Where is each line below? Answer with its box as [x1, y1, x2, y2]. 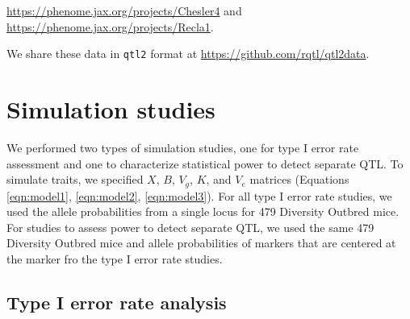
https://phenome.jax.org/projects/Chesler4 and [6, 2, 242, 19]
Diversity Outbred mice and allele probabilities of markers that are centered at [6, 234, 396, 251]
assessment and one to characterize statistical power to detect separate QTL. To [6, 155, 404, 172]
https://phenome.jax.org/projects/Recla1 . [6, 18, 214, 35]
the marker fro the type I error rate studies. [6, 250, 223, 267]
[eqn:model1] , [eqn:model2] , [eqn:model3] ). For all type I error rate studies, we [6, 187, 392, 204]
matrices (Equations [249, 171, 349, 188]
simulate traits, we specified [6, 171, 144, 188]
